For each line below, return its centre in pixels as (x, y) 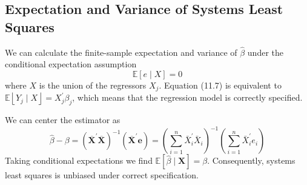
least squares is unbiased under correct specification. (102, 175)
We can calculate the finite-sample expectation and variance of (121, 52)
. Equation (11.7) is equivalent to (220, 85)
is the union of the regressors (93, 85)
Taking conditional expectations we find (79, 160)
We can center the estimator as (63, 120)
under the (265, 52)
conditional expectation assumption (71, 64)
